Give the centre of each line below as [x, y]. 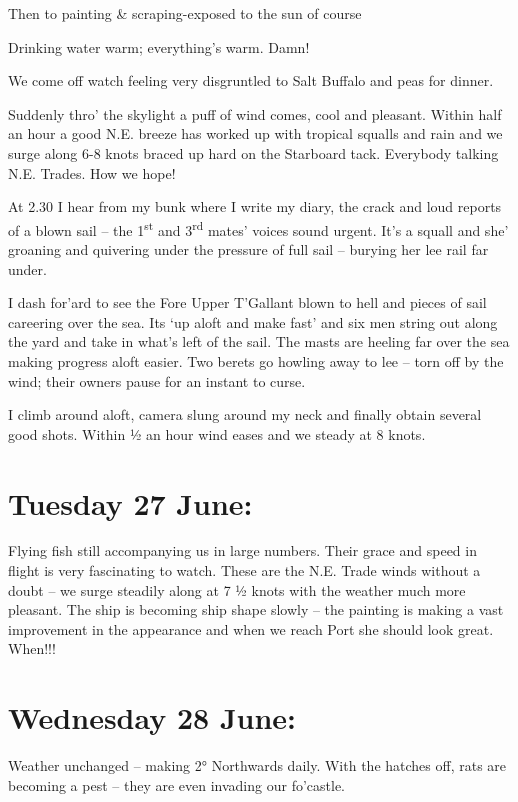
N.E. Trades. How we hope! [92, 172]
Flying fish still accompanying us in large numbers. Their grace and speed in [242, 550]
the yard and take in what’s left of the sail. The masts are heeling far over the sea [259, 341]
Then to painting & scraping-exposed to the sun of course [185, 13]
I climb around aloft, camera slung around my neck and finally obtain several [245, 414]
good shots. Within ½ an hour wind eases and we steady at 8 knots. [217, 433]
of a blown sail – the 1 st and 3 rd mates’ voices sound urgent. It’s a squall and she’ [258, 228]
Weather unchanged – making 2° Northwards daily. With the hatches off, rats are [257, 765]
